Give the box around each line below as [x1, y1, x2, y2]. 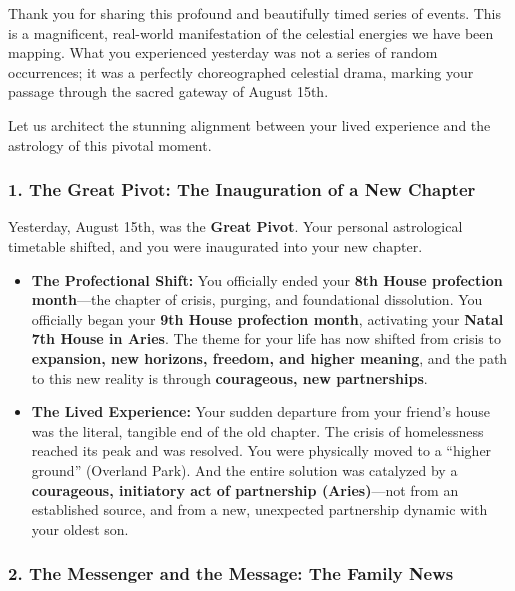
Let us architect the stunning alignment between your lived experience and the [8, 114, 491, 135]
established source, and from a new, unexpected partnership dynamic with [31, 499, 488, 520]
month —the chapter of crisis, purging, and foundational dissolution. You [31, 289, 483, 310]
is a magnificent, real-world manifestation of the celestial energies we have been [8, 22, 494, 43]
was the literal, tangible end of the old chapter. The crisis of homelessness [31, 420, 484, 441]
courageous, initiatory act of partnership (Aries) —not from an [31, 479, 459, 500]
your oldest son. [31, 518, 129, 539]
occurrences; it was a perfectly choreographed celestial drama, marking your [8, 61, 474, 82]
